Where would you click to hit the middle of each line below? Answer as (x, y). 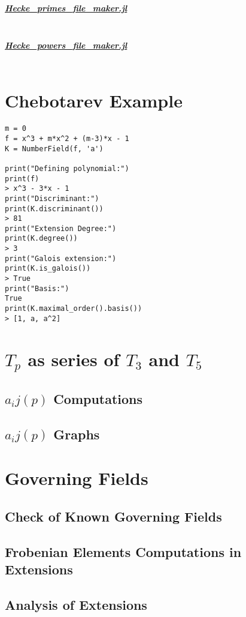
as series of (74, 359)
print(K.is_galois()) (48, 269)
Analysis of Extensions (76, 604)
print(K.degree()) (41, 239)
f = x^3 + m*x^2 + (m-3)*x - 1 (67, 138)
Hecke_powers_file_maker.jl (66, 45)
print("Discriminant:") (52, 198)
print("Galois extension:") (61, 258)
